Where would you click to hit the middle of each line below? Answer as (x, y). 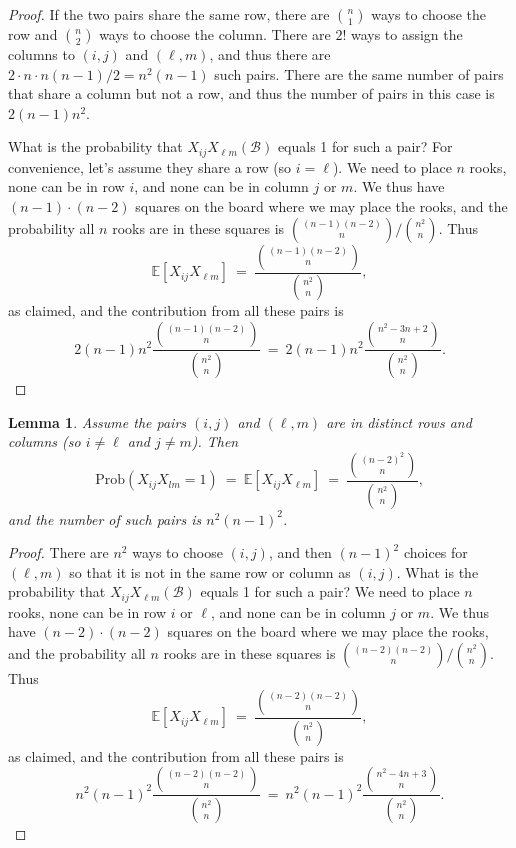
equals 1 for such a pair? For (365, 146)
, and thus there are (270, 54)
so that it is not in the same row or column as (210, 571)
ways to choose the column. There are (215, 34)
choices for (435, 552)
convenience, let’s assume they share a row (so (150, 166)
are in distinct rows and (399, 421)
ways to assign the (406, 34)
